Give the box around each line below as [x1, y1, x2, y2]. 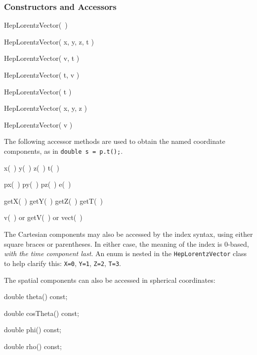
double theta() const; [4, 291, 68, 302]
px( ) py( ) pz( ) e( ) [4, 179, 71, 189]
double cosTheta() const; [4, 308, 79, 318]
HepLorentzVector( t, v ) [4, 70, 80, 80]
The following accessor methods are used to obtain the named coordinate [4, 136, 225, 146]
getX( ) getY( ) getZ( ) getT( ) [4, 195, 103, 206]
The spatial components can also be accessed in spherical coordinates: [4, 274, 215, 285]
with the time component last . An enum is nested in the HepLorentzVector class [4, 248, 247, 259]
